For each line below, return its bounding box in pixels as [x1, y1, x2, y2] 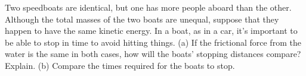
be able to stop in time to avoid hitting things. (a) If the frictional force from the [5, 36, 301, 48]
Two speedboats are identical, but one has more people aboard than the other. [5, 1, 292, 13]
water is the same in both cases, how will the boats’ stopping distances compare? [5, 47, 301, 60]
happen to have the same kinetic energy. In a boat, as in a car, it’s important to [5, 24, 298, 37]
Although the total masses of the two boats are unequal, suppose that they [5, 12, 279, 25]
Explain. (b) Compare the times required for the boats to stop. [5, 59, 235, 71]
